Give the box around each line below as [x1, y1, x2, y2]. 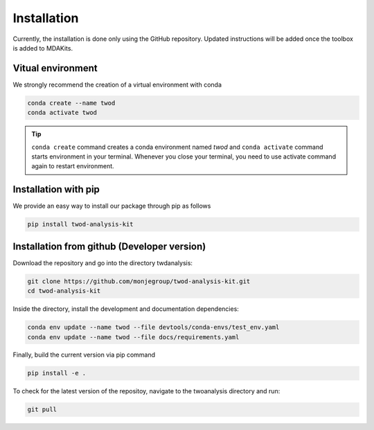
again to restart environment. [31, 162, 114, 170]
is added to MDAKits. [12, 44, 73, 52]
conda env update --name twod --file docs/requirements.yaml [27, 333, 240, 341]
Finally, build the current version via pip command [12, 350, 156, 359]
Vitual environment [12, 62, 98, 74]
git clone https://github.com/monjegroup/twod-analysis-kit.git [27, 277, 251, 285]
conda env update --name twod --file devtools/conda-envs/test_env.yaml [27, 323, 280, 332]
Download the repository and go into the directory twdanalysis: [12, 258, 193, 267]
